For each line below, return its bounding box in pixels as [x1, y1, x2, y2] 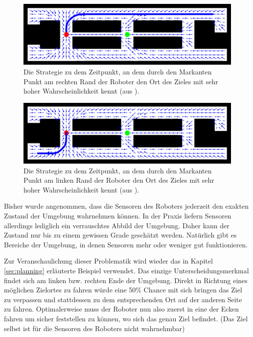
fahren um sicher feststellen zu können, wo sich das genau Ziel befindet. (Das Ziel [4, 313, 248, 323]
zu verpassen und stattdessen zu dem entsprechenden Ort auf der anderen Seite [4, 294, 242, 304]
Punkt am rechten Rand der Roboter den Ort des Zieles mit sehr [23, 76, 218, 86]
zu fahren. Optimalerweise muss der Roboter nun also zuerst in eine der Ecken [4, 304, 239, 314]
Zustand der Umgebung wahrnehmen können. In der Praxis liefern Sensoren [4, 211, 231, 221]
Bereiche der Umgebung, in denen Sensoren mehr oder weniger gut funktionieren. [4, 239, 248, 249]
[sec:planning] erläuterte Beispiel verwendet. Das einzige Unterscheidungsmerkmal [4, 265, 249, 276]
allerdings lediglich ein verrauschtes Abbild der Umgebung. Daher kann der [4, 220, 230, 230]
